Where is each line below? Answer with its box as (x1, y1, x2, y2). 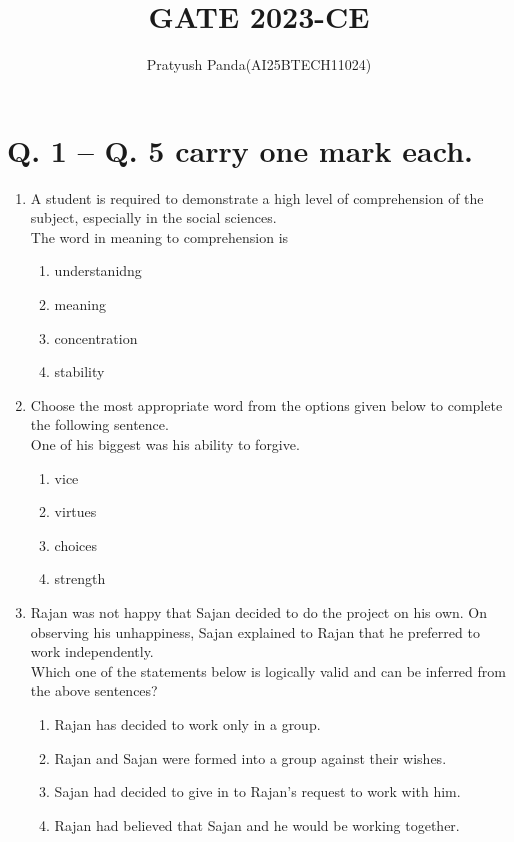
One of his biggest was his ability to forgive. (30, 434, 300, 454)
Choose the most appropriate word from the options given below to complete (30, 394, 503, 415)
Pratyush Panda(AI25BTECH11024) (146, 54, 372, 75)
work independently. (30, 641, 154, 662)
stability (54, 361, 105, 382)
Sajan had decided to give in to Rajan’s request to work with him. (54, 781, 461, 802)
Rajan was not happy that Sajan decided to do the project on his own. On (30, 601, 487, 622)
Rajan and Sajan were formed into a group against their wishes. (54, 747, 447, 768)
